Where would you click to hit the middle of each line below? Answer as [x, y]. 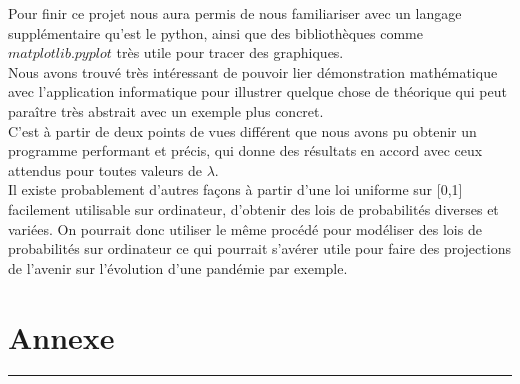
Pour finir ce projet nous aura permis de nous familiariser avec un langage [235, 13]
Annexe [61, 336]
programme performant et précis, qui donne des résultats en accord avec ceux [245, 150]
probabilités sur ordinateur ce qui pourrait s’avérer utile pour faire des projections [259, 248]
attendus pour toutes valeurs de [105, 169]
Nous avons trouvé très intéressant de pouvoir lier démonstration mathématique [253, 71]
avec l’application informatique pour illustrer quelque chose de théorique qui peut [257, 91]
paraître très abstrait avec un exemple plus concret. [166, 110]
